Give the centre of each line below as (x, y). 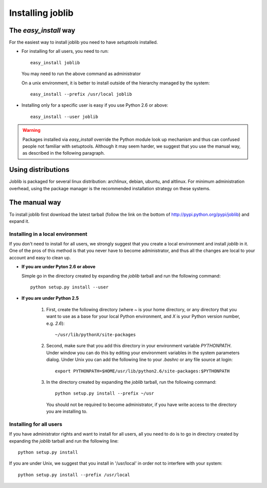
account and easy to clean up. (40, 257)
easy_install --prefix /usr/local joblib (81, 94)
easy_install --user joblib (64, 117)
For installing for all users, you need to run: (65, 51)
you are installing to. (67, 411)
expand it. (19, 221)
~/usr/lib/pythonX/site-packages (95, 335)
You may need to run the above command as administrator (81, 74)
